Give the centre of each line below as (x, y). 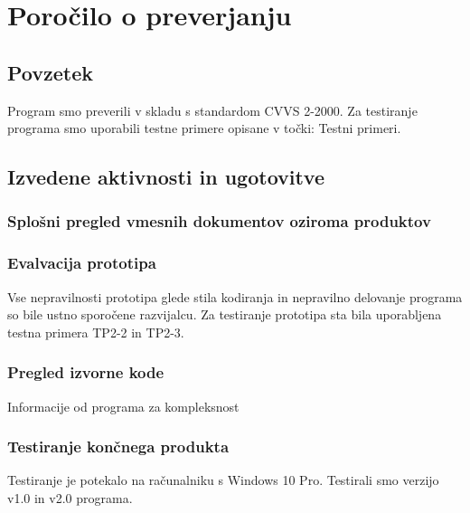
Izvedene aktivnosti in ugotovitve (166, 177)
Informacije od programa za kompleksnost (123, 406)
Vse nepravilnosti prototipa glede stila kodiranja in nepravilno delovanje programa (235, 296)
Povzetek (50, 72)
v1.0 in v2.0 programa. (70, 498)
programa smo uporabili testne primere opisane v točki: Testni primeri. (204, 128)
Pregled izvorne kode (86, 372)
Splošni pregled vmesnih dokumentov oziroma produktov (219, 221)
